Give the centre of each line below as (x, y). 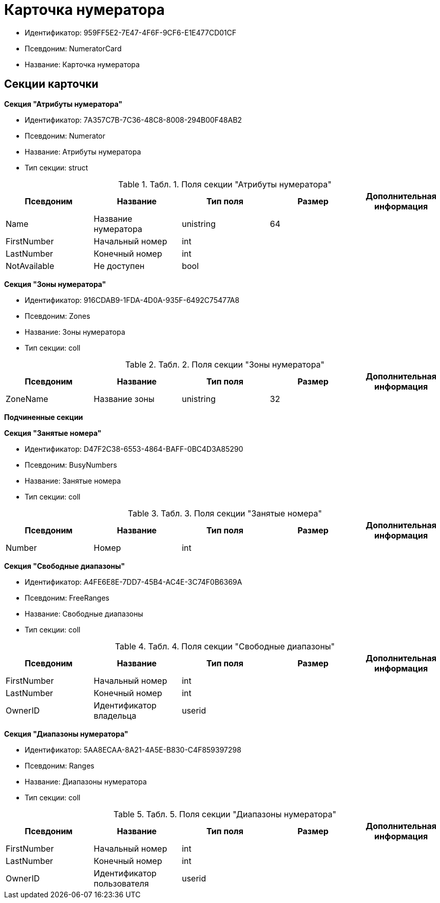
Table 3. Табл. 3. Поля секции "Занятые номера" (225, 513)
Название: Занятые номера (73, 481)
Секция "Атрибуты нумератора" (63, 104)
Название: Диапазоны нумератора (86, 781)
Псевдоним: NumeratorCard (73, 48)
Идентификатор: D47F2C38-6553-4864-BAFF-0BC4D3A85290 (134, 449)
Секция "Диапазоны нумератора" (66, 734)
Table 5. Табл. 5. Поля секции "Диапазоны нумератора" (225, 814)
